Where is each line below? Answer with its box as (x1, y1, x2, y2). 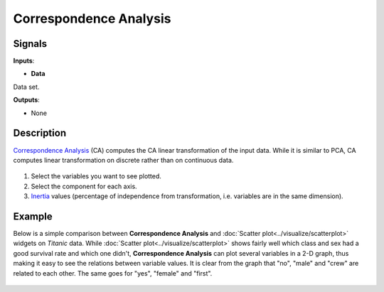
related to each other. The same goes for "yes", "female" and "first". (13, 269, 213, 277)
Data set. (13, 82, 40, 91)
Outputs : (13, 96, 41, 104)
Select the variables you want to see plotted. (31, 172, 161, 180)
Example (13, 210, 53, 222)
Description (13, 127, 67, 139)
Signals (13, 38, 48, 50)
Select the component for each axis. (31, 182, 138, 190)
